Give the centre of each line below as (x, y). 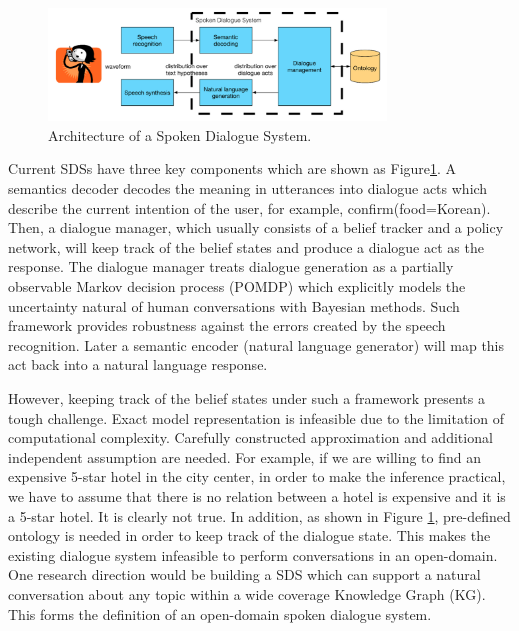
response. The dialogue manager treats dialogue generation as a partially (231, 266)
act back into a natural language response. (138, 364)
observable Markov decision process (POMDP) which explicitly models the (237, 286)
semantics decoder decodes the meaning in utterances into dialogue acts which (248, 188)
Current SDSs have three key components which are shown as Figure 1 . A (232, 168)
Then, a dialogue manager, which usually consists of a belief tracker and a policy (256, 227)
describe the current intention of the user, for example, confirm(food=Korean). (249, 207)
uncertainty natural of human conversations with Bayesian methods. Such (234, 305)
